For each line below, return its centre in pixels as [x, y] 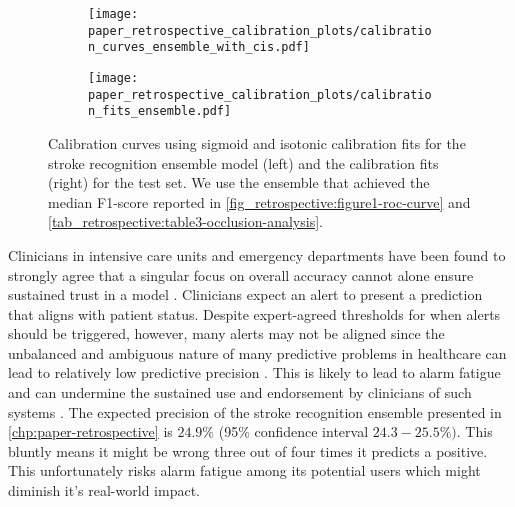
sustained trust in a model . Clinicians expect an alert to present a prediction [245, 294]
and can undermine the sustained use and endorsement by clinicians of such [240, 392]
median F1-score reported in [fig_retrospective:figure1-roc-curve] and [259, 201]
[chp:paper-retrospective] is [90, 431]
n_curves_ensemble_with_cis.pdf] [199, 47]
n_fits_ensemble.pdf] [160, 111]
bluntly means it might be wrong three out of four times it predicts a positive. [248, 450]
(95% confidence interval [293, 431]
